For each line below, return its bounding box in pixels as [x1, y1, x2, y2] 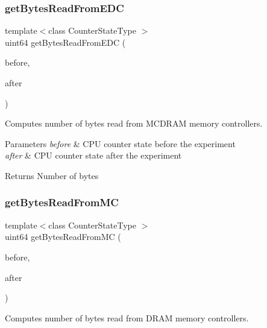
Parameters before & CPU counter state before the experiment [5, 137, 236, 150]
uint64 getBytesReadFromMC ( [5, 230, 121, 243]
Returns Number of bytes [5, 169, 99, 181]
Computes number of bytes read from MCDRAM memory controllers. [5, 117, 263, 130]
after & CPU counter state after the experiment [5, 149, 182, 162]
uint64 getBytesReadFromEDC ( [5, 36, 126, 48]
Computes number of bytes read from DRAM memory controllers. [5, 311, 249, 324]
